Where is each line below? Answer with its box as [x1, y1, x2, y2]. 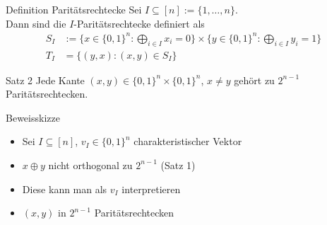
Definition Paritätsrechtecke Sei [6, 2, 142, 16]
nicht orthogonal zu [48, 157, 133, 172]
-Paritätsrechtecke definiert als [73, 16, 205, 30]
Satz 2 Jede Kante [6, 72, 85, 87]
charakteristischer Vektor [133, 134, 242, 149]
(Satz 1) [160, 157, 196, 172]
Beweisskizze [6, 110, 60, 125]
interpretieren [121, 181, 181, 196]
